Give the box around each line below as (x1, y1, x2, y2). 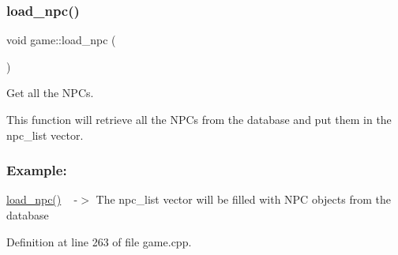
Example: (6, 160, 67, 180)
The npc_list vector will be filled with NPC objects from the (96, 191, 391, 208)
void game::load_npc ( (6, 32, 116, 48)
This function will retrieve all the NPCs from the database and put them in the (6, 111, 392, 127)
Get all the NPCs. (6, 84, 94, 101)
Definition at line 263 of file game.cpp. (6, 233, 192, 249)
